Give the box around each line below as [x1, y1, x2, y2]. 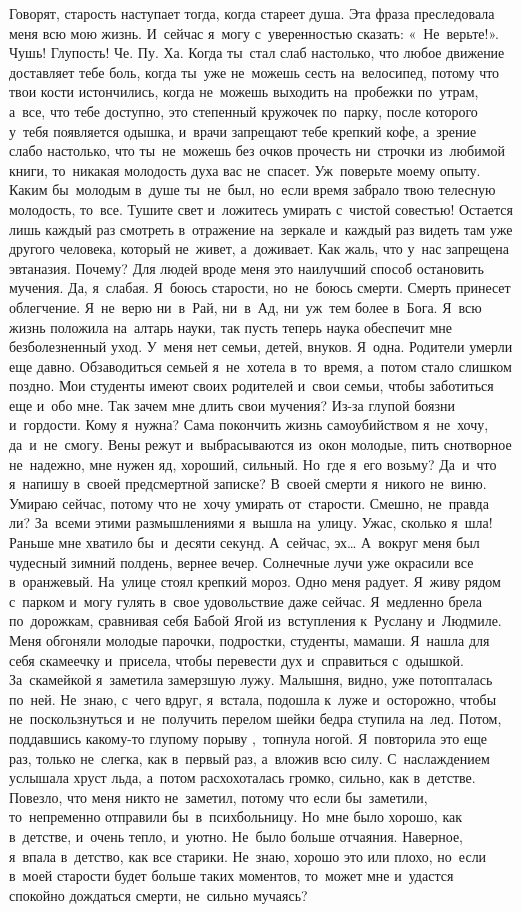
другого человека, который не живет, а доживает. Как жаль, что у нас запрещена [9, 238, 510, 259]
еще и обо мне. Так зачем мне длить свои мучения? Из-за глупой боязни [9, 394, 455, 415]
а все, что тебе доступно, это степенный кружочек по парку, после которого [9, 100, 478, 121]
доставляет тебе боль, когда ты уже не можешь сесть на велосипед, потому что [9, 61, 500, 82]
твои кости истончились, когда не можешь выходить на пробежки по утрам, [9, 81, 479, 102]
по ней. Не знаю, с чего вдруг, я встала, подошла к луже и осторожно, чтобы [9, 688, 497, 709]
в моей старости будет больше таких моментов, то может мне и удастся [9, 865, 454, 886]
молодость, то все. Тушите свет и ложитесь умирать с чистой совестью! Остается [9, 198, 513, 219]
